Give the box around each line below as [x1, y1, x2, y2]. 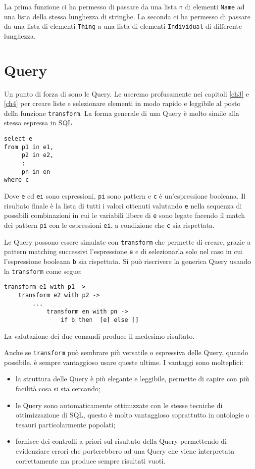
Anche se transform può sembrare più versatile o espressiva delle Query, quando [4, 347, 249, 358]
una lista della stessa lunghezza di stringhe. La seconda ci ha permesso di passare [4, 11, 251, 21]
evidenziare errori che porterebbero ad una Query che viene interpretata [15, 445, 235, 456]
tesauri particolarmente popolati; [15, 419, 116, 429]
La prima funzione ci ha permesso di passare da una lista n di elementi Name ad [4, 1, 245, 11]
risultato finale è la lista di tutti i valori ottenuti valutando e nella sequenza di [4, 200, 242, 210]
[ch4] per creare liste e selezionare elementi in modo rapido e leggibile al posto [4, 98, 241, 108]
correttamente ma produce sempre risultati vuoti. [15, 455, 166, 466]
